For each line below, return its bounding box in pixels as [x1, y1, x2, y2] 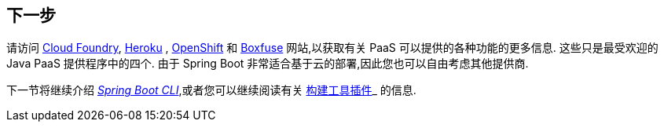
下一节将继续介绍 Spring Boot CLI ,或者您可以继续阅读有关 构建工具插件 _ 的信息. [6, 83, 416, 97]
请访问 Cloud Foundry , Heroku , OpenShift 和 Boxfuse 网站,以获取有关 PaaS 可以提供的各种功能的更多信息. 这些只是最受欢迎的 [6, 41, 658, 55]
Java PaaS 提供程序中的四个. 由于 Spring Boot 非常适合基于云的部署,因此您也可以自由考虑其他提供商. [6, 57, 529, 71]
